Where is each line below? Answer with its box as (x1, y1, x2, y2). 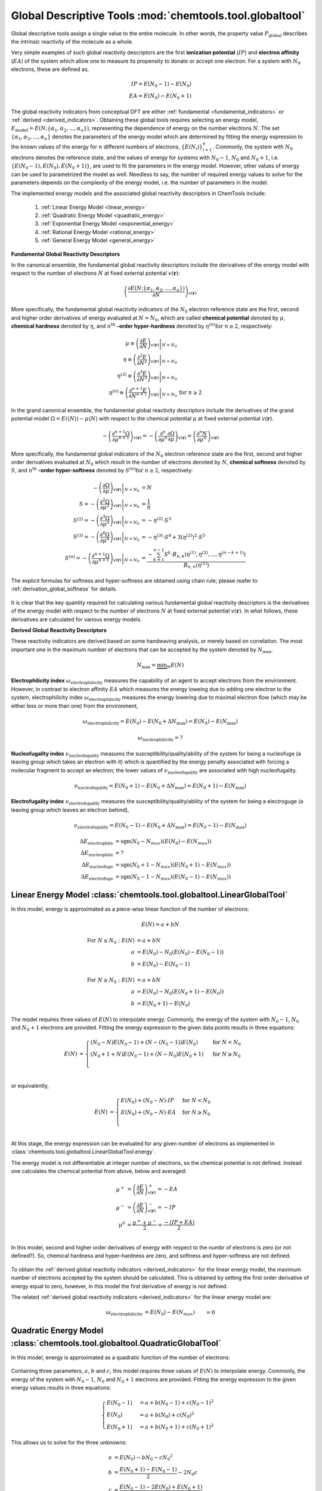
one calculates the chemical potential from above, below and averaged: (11, 1168, 187, 1175)
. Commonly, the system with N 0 (212, 143, 293, 151)
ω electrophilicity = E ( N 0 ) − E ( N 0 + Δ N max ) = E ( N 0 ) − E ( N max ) (82, 717, 239, 726)
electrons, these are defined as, (11, 66, 89, 73)
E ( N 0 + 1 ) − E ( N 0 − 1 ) (119, 1466, 177, 1474)
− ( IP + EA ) (164, 1218, 195, 1226)
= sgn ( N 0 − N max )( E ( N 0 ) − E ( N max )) (115, 838, 212, 846)
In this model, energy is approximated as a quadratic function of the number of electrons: (11, 1354, 231, 1361)
